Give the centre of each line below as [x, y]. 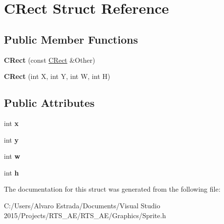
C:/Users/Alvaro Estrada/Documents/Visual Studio [82, 205]
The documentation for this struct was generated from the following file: [112, 189]
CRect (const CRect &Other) [50, 60]
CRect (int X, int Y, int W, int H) [57, 76]
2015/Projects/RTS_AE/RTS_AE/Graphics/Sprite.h [85, 215]
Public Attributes [49, 103]
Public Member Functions [71, 39]
